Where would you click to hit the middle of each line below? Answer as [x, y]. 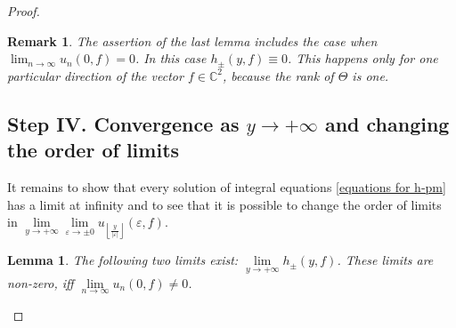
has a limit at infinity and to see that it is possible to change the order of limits [224, 204]
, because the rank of [278, 75]
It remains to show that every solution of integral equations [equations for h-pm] [227, 186]
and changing [387, 123]
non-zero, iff [41, 282]
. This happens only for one [363, 58]
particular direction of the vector [95, 75]
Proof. [24, 11]
